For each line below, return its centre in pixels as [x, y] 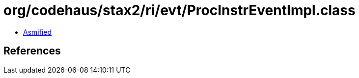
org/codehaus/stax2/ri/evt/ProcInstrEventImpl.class [179, 10]
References [32, 51]
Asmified [38, 32]
